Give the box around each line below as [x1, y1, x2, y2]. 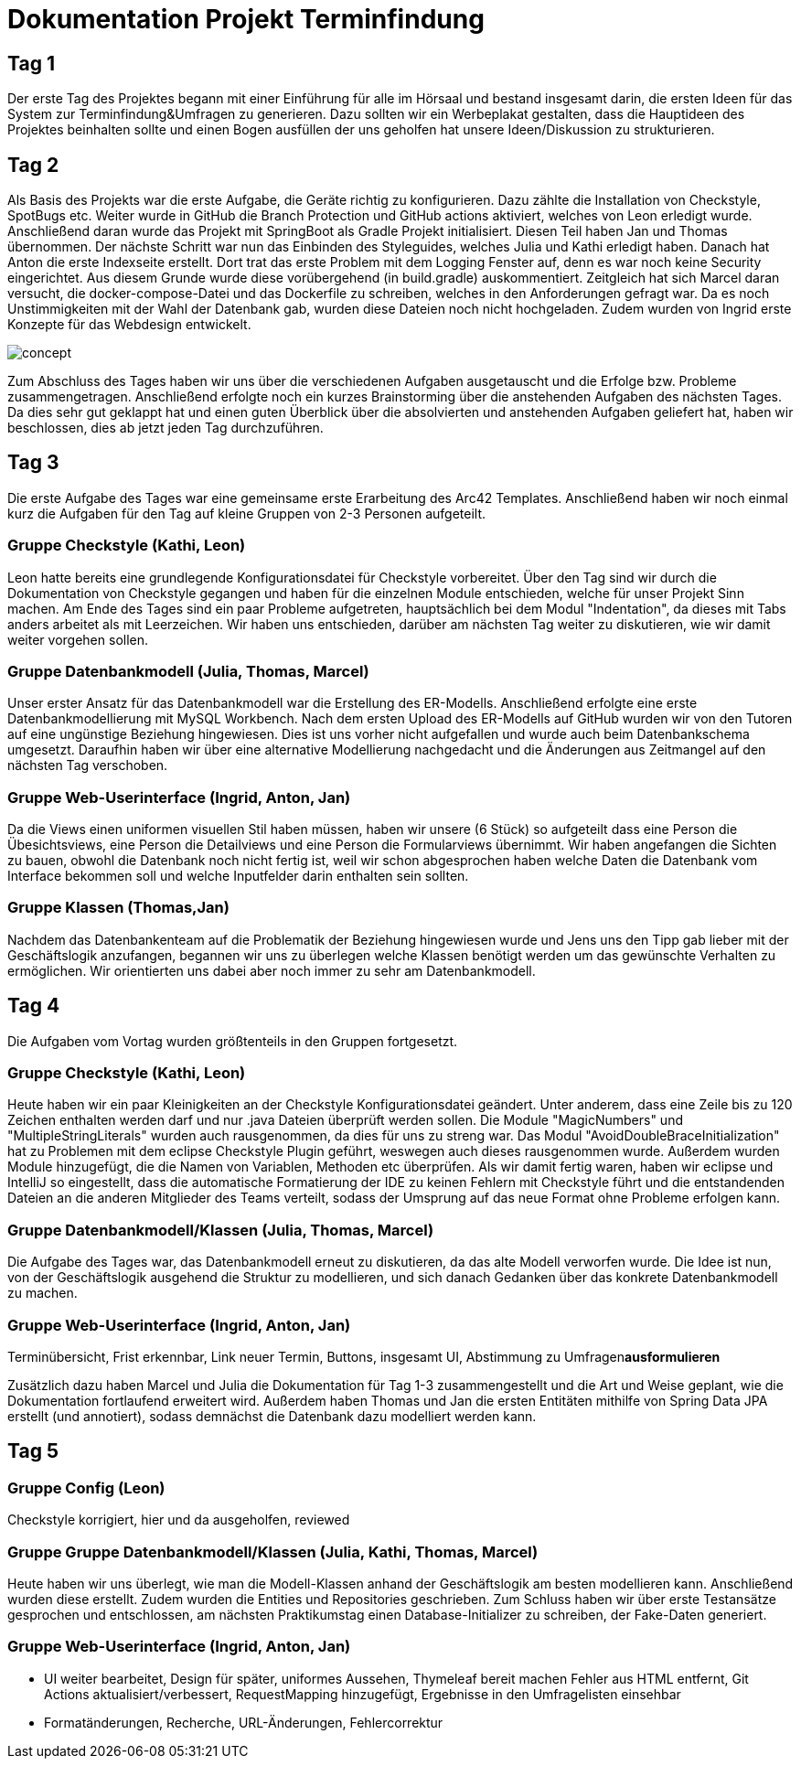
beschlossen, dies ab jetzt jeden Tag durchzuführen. [7, 420, 324, 436]
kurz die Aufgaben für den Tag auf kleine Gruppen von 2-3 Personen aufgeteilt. [7, 505, 486, 521]
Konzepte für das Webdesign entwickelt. [7, 316, 251, 333]
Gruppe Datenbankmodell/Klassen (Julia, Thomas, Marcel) [7, 1220, 434, 1239]
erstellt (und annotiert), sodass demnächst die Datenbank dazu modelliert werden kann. [7, 1407, 537, 1424]
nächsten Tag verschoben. [7, 757, 168, 774]
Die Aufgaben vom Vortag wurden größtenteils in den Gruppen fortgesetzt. [7, 1033, 458, 1049]
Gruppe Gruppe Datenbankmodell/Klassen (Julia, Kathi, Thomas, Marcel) [7, 1542, 539, 1561]
